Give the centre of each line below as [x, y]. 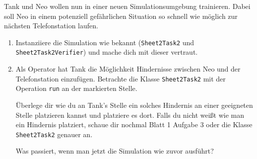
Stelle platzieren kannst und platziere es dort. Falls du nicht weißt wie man [130, 115]
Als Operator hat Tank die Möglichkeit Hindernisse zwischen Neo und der [128, 69]
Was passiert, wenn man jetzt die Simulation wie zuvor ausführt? [115, 151]
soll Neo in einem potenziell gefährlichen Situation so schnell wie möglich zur [121, 16]
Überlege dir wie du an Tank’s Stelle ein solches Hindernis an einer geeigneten [134, 105]
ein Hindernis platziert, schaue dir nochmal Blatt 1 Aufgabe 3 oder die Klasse [134, 124]
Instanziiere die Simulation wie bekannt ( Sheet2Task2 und [105, 42]
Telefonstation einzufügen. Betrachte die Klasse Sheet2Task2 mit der [121, 78]
